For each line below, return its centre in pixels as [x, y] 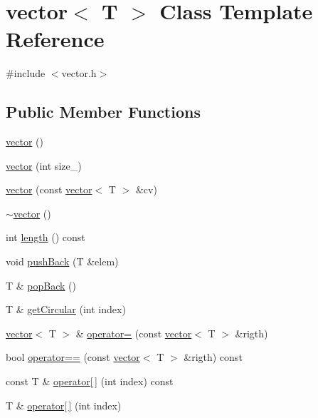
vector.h [79, 73]
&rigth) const [213, 357]
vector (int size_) [44, 165]
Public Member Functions [103, 112]
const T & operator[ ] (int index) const [90, 381]
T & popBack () [41, 285]
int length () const [46, 237]
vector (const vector [49, 189]
